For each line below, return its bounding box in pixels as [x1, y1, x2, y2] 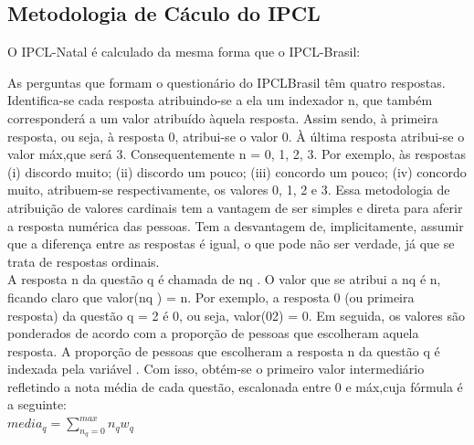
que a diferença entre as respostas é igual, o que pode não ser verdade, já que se [7, 234, 455, 253]
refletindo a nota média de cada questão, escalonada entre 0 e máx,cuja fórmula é [7, 376, 463, 396]
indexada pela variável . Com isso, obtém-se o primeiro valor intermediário [7, 359, 425, 378]
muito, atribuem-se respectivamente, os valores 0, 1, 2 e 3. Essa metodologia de [7, 180, 450, 199]
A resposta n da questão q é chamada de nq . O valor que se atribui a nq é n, [7, 270, 441, 289]
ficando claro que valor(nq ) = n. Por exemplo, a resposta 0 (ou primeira [7, 287, 415, 306]
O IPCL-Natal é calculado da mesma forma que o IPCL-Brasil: [7, 42, 361, 61]
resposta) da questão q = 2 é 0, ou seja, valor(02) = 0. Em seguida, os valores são [7, 305, 465, 324]
